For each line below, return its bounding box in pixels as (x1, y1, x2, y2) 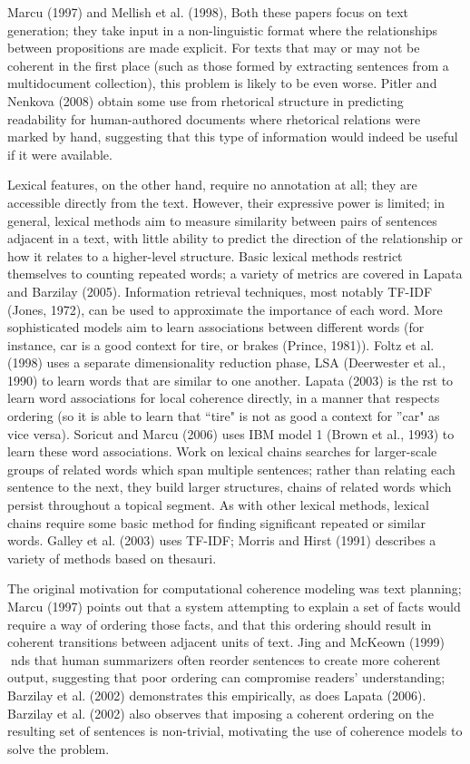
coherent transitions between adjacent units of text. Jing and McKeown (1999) (7, 632, 445, 651)
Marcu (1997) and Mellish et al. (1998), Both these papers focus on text (7, 3, 408, 21)
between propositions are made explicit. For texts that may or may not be (7, 38, 420, 57)
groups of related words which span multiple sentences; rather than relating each (7, 459, 455, 478)
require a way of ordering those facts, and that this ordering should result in (7, 614, 432, 633)
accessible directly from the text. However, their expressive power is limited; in (7, 192, 446, 211)
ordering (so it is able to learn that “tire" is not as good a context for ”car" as (7, 406, 440, 426)
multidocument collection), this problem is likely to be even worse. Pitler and (7, 73, 437, 93)
